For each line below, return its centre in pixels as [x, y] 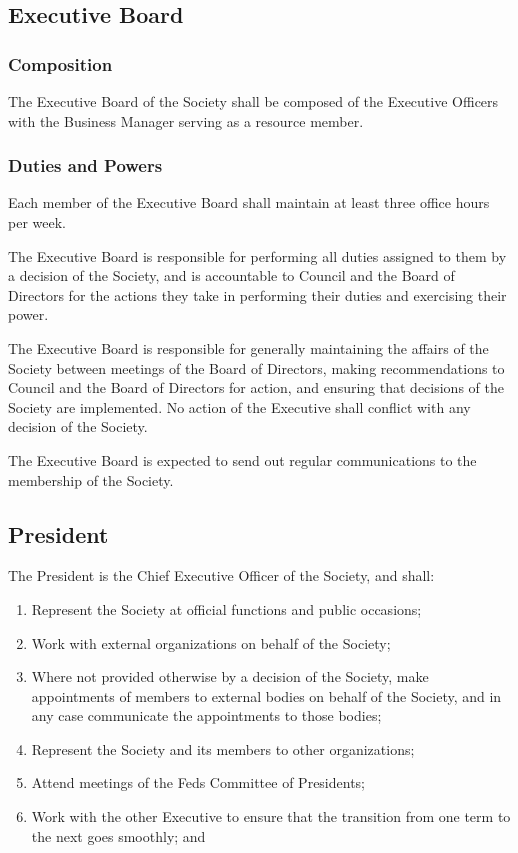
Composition [60, 63]
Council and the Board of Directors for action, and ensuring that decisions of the [256, 387]
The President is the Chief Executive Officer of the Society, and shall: [221, 575]
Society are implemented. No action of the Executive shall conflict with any [239, 406]
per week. [37, 222]
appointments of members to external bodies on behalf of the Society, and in [266, 695]
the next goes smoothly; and [118, 835]
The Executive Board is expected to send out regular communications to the [242, 459]
